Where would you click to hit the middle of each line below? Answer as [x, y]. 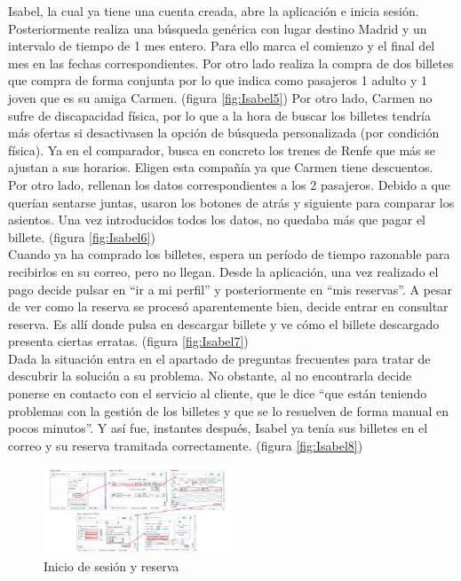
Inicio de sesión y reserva [111, 566]
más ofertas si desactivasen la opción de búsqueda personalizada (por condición [224, 133]
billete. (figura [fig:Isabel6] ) [82, 236]
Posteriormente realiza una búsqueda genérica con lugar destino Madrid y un [218, 28]
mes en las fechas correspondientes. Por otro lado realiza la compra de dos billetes [231, 63]
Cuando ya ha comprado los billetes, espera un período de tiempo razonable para [229, 254]
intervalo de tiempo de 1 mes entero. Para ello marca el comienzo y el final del [222, 46]
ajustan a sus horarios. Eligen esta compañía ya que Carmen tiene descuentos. [221, 167]
